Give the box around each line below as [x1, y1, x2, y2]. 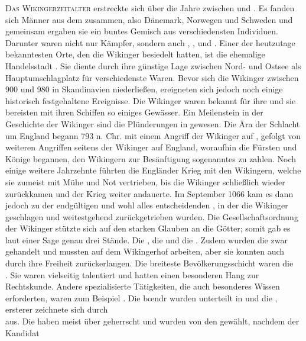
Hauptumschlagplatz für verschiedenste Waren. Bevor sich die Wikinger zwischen [5, 71, 299, 83]
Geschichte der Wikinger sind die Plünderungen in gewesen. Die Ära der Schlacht [5, 117, 300, 130]
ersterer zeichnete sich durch [5, 303, 108, 316]
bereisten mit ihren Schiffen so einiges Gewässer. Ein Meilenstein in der [5, 106, 263, 118]
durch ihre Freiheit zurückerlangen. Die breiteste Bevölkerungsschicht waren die [5, 257, 294, 269]
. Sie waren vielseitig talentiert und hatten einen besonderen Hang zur [5, 268, 259, 281]
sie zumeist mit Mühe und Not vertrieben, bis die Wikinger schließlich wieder [5, 175, 285, 188]
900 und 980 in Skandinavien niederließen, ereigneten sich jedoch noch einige [5, 83, 283, 95]
